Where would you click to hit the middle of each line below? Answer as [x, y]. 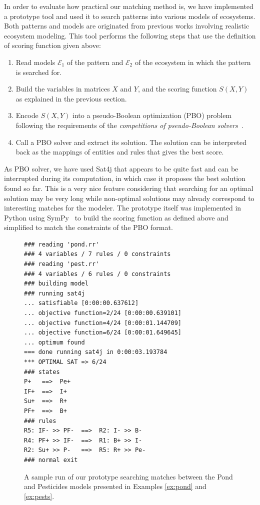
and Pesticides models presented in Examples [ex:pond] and [115, 486]
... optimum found [54, 342]
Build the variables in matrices [63, 89]
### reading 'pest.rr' [62, 264]
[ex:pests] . [39, 496]
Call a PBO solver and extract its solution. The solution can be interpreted [131, 142]
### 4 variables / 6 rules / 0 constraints [97, 274]
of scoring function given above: [52, 45]
